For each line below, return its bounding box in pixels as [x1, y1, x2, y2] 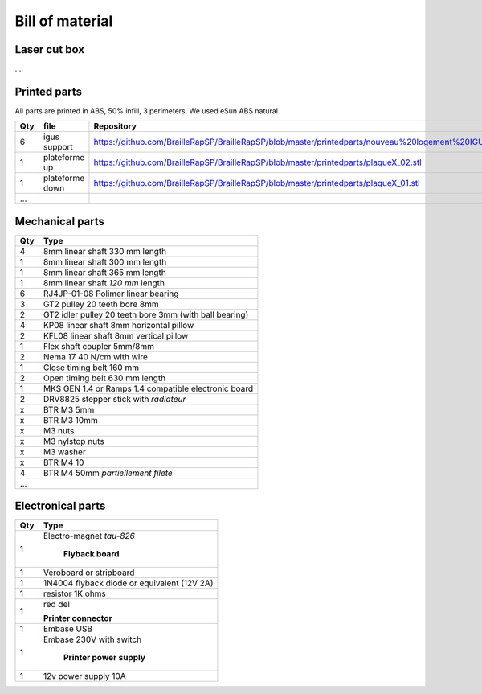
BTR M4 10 [43, 457, 84, 468]
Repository [93, 121, 137, 132]
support [43, 142, 74, 153]
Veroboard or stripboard [43, 567, 135, 578]
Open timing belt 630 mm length [43, 372, 166, 384]
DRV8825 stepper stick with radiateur [43, 393, 186, 404]
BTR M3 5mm [43, 404, 95, 415]
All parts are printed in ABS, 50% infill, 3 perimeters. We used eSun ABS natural [14, 105, 279, 116]
